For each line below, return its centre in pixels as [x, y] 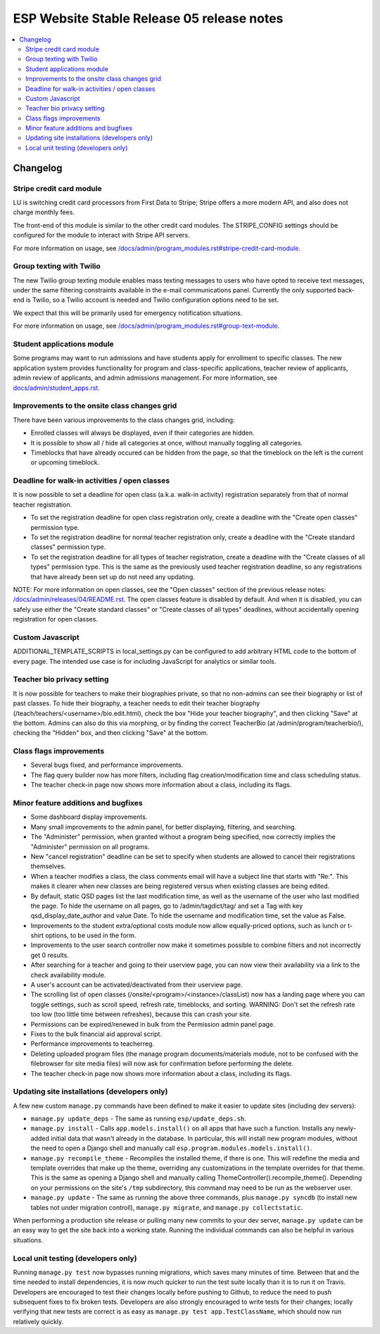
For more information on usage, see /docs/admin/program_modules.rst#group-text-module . [146, 326]
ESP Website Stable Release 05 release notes [148, 18]
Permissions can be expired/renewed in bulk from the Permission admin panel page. [153, 1024]
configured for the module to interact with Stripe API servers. [101, 235]
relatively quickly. [38, 1321]
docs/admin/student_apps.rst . [56, 388]
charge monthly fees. [44, 212]
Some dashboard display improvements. [89, 817]
